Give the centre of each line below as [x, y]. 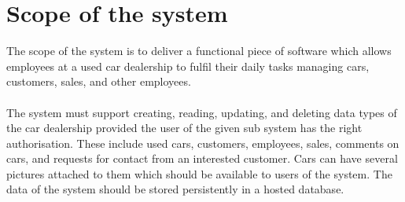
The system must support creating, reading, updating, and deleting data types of [202, 112]
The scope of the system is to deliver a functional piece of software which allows [199, 51]
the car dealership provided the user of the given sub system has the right [184, 128]
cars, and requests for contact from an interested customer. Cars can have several [202, 158]
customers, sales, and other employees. [99, 81]
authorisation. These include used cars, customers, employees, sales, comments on [203, 143]
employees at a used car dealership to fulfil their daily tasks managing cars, [188, 66]
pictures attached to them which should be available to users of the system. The [199, 173]
